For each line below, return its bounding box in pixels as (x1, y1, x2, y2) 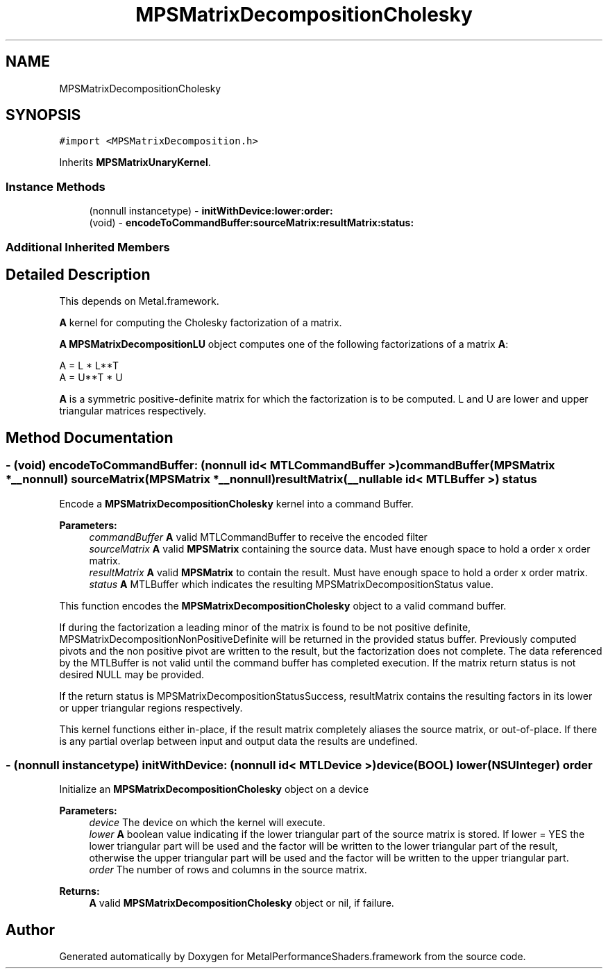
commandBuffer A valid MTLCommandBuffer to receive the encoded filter (89, 530, 428, 543)
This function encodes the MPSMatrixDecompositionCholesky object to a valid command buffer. (59, 599, 507, 612)
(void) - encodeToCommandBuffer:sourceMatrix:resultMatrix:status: (89, 217, 414, 229)
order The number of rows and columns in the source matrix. (89, 864, 367, 876)
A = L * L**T (59, 360, 119, 372)
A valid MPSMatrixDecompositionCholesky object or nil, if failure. (89, 897, 394, 909)
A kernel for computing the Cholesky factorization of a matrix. (59, 317, 342, 329)
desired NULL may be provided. (59, 668, 205, 680)
